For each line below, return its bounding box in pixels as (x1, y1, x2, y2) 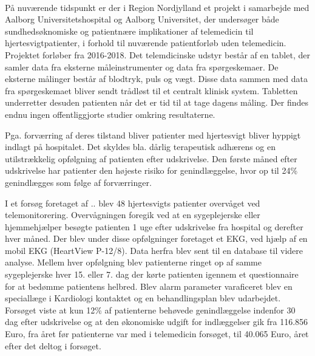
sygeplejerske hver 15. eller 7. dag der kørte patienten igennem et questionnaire (5, 268, 299, 281)
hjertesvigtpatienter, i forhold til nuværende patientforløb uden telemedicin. (5, 36, 286, 49)
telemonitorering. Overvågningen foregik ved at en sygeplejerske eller (5, 208, 260, 221)
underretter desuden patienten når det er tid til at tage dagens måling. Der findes (5, 96, 309, 109)
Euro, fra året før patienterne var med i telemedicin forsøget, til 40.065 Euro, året (5, 327, 309, 340)
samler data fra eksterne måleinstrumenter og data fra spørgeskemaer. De (5, 60, 279, 73)
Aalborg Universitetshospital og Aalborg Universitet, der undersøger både (5, 13, 279, 26)
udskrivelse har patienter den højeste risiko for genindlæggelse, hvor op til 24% (5, 164, 298, 177)
